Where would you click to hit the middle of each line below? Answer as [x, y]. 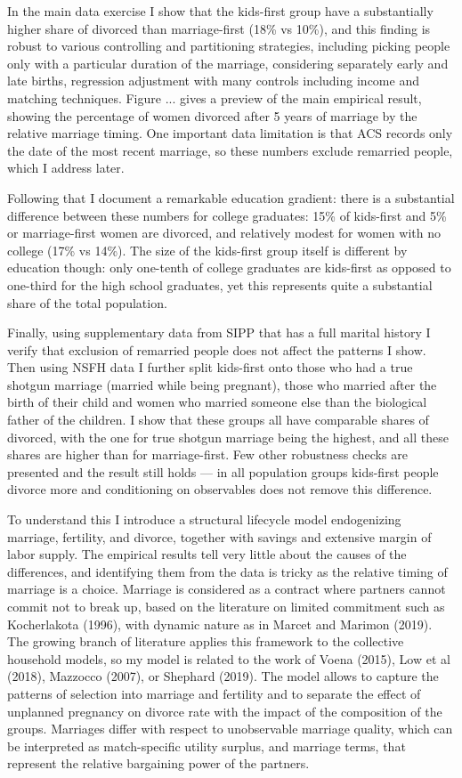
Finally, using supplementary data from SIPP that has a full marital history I [219, 332]
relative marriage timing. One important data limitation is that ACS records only [230, 133]
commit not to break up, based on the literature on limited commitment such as [226, 606]
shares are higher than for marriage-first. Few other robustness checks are [207, 454]
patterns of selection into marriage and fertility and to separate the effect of [214, 693]
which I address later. [66, 168]
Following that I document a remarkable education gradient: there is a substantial [231, 197]
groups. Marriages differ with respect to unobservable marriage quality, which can [230, 729]
